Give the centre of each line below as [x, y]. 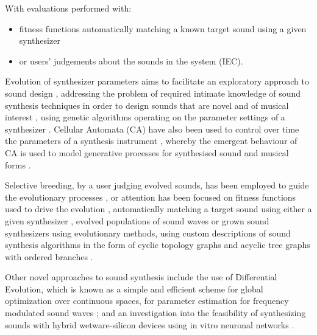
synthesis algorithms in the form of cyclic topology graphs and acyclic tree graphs [158, 245]
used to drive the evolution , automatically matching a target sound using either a [158, 209]
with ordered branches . [49, 256]
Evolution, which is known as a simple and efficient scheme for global [134, 288]
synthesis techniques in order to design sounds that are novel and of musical [147, 105]
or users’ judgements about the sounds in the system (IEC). [131, 60]
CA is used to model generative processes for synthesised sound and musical [147, 152]
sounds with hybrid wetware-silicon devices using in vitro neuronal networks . [150, 324]
